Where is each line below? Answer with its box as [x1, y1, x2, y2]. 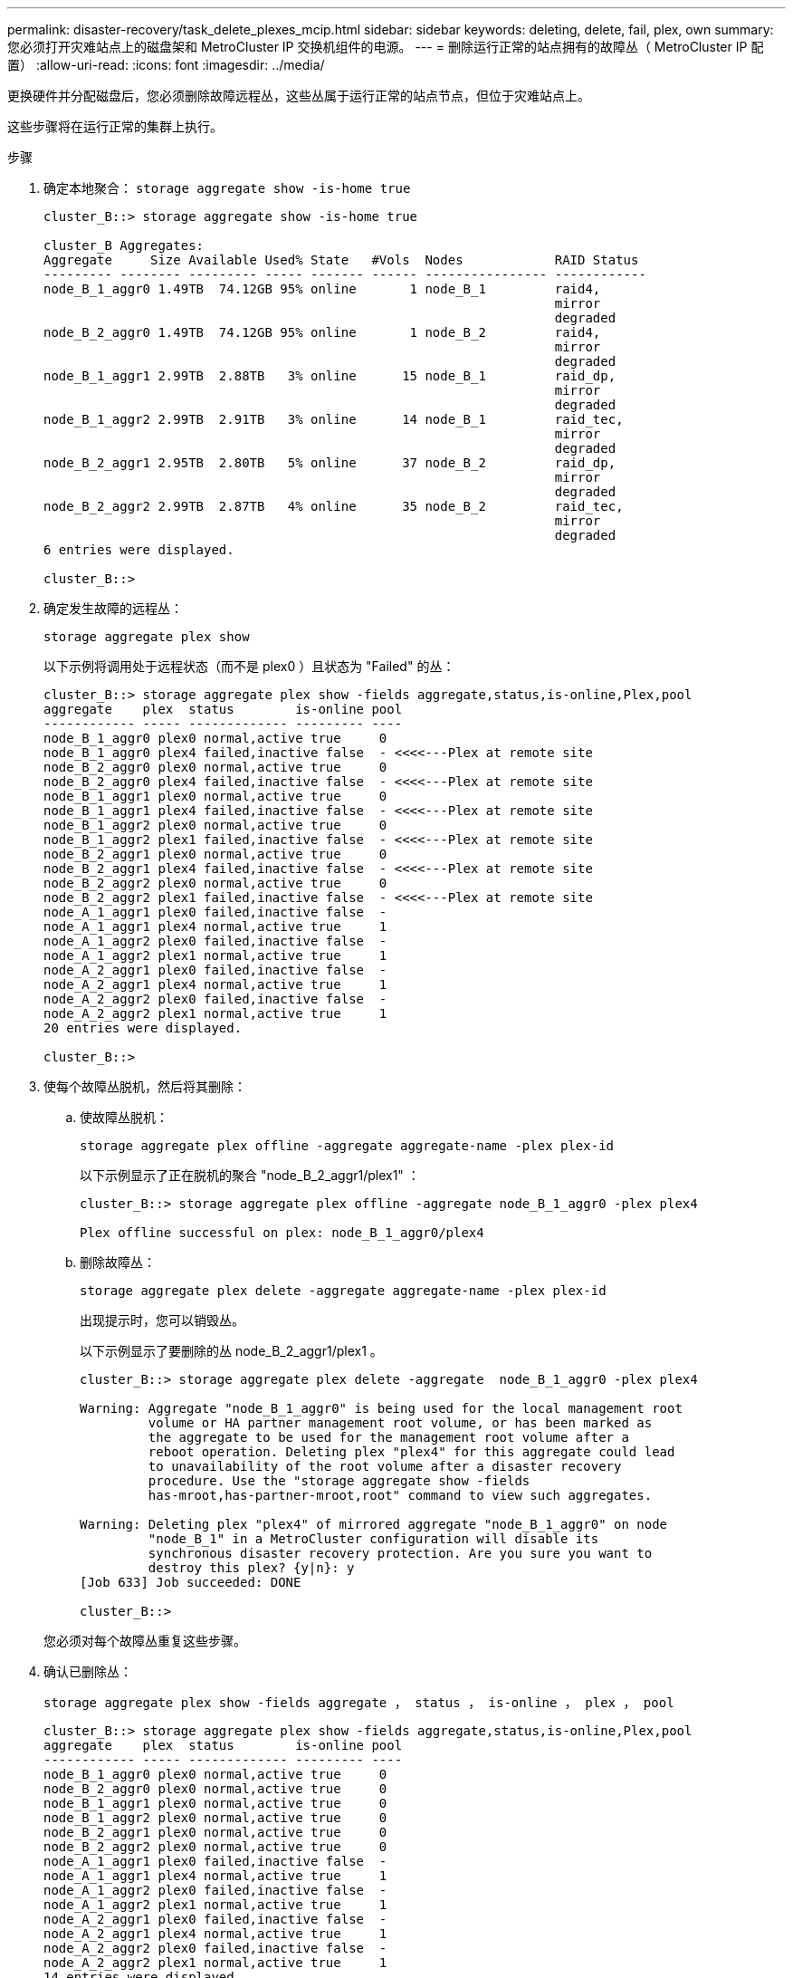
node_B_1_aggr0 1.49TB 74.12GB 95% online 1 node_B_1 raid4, [43, 282, 601, 296]
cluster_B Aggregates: [43, 238, 205, 253]
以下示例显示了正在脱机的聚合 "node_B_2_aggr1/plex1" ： [80, 1167, 420, 1183]
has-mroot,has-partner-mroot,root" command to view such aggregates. [148, 1488, 653, 1503]
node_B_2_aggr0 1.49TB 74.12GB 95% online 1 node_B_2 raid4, [43, 325, 601, 340]
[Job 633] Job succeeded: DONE [80, 1575, 301, 1589]
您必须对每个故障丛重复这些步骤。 [43, 1633, 246, 1648]
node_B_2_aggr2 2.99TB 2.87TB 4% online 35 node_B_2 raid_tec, [43, 499, 624, 514]
